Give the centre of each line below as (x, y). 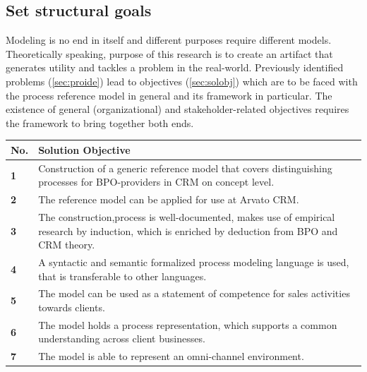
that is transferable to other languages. (122, 276)
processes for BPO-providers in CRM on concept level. (156, 182)
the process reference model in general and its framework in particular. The (169, 95)
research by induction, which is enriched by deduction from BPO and (188, 230)
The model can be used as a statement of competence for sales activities (194, 293)
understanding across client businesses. (122, 338)
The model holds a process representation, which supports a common (188, 324)
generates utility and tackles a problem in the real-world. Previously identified (175, 67)
